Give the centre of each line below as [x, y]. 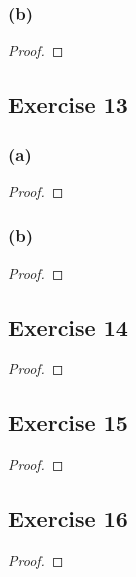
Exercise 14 [68, 326]
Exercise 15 [68, 422]
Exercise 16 [68, 518]
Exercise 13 [68, 104]
